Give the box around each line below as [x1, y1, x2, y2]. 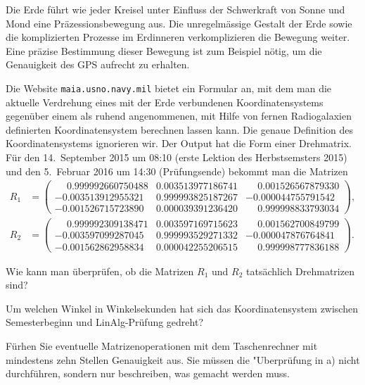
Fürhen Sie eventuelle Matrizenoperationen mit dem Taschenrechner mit [6, 338, 318, 353]
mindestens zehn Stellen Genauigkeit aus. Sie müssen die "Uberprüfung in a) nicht [6, 352, 360, 367]
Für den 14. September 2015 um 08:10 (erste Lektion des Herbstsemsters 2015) [6, 150, 347, 164]
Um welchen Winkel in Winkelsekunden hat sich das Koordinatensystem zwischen [6, 301, 358, 315]
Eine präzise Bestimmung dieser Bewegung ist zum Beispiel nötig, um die [6, 43, 322, 58]
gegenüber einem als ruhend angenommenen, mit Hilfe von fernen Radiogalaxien [6, 108, 352, 123]
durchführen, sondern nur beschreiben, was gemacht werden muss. [6, 366, 290, 381]
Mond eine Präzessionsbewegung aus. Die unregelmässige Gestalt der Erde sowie [6, 15, 352, 30]
